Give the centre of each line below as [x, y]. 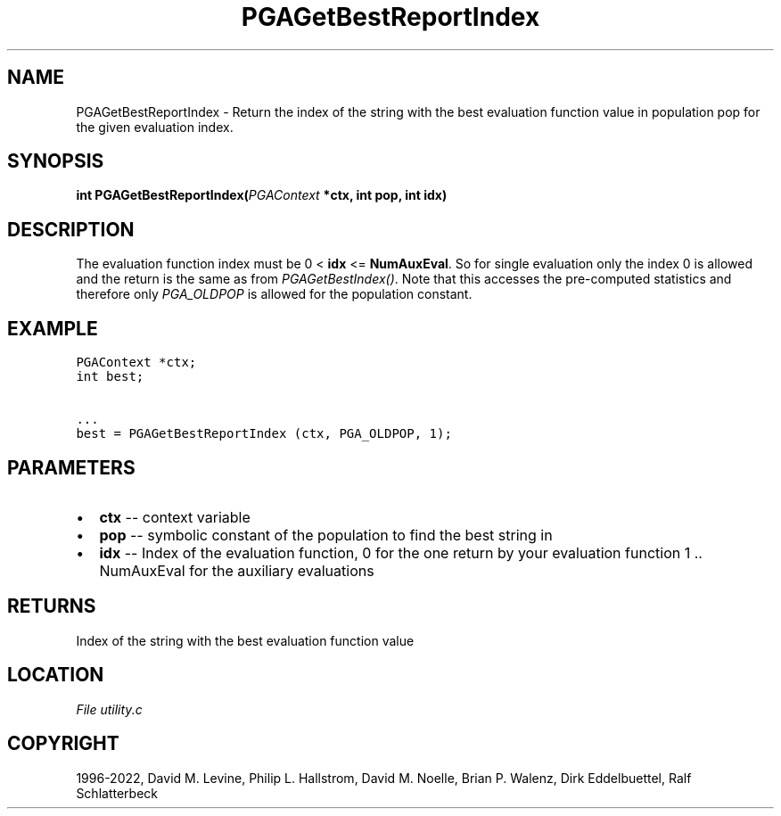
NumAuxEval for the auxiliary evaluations [237, 570]
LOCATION [56, 675]
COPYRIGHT [63, 744]
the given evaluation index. [155, 127]
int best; [110, 377]
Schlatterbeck [117, 793]
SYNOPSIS [56, 161]
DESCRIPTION [71, 229]
